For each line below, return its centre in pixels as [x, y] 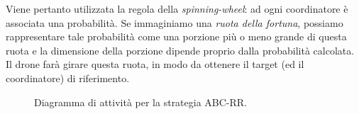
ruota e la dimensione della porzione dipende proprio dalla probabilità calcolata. [180, 50]
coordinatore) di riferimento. [68, 78]
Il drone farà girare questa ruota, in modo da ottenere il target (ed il [155, 64]
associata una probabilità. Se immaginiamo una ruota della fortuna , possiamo [175, 22]
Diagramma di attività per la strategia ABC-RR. [141, 102]
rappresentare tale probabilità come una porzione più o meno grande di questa [176, 36]
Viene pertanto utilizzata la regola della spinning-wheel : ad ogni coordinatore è [177, 8]
